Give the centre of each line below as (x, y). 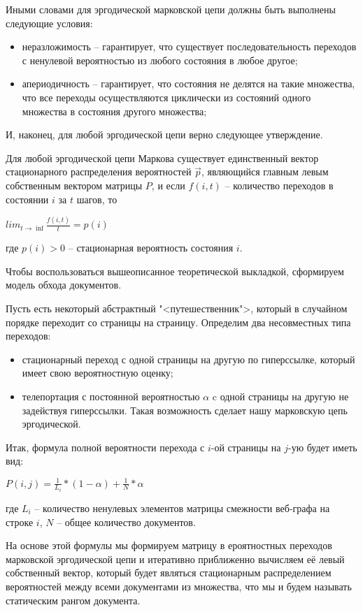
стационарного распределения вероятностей (99, 172)
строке (20, 522)
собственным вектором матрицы (74, 185)
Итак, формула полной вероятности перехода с (105, 447)
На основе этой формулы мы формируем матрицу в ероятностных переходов (169, 545)
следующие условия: (49, 23)
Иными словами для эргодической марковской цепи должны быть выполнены (171, 9)
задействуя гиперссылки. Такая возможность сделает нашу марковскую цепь (185, 410)
